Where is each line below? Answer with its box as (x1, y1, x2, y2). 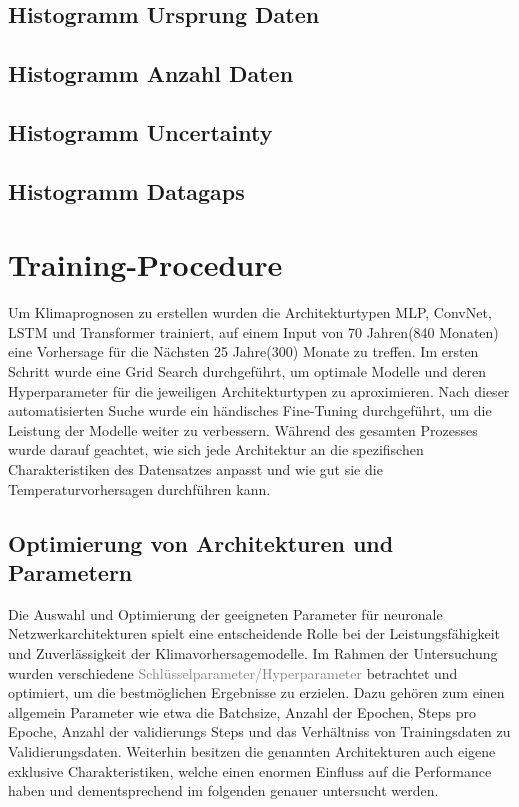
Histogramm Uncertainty (8, 116, 273, 147)
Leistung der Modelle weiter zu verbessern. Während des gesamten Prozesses (8, 419, 478, 440)
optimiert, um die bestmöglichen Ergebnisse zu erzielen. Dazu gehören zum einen (8, 682, 505, 703)
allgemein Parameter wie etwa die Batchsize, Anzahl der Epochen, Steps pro (8, 701, 476, 722)
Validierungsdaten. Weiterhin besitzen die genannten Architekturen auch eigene (8, 740, 496, 761)
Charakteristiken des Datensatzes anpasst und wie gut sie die (8, 459, 383, 479)
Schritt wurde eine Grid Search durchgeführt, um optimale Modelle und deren (8, 361, 486, 382)
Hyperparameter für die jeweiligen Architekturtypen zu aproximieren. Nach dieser (8, 380, 510, 401)
